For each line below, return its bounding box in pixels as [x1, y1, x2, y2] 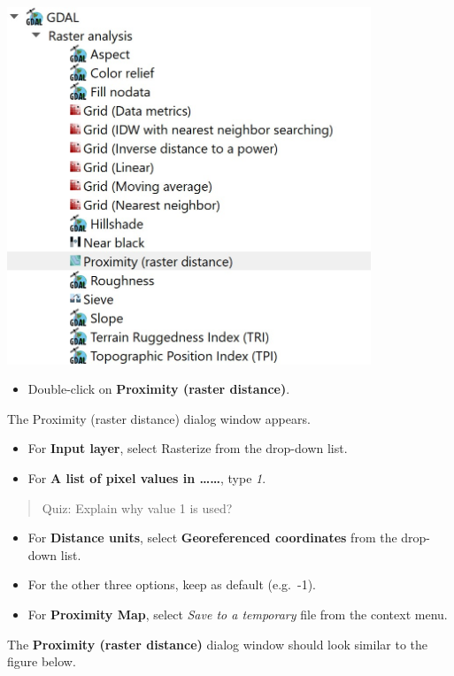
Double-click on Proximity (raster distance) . [27, 380, 290, 398]
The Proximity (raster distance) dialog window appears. [7, 409, 311, 427]
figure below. [7, 652, 76, 671]
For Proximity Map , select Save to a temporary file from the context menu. [27, 604, 448, 623]
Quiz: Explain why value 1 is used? [42, 498, 233, 517]
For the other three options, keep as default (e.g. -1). [27, 575, 316, 594]
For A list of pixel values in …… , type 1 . [27, 468, 266, 487]
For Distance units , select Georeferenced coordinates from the [27, 528, 397, 547]
